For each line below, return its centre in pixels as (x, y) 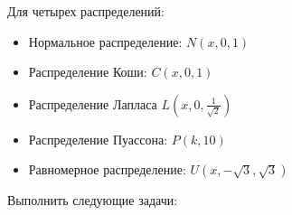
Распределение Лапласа (93, 103)
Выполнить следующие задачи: (93, 200)
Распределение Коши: (88, 72)
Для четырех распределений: (86, 11)
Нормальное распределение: (105, 41)
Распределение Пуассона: (98, 139)
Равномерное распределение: (107, 169)
